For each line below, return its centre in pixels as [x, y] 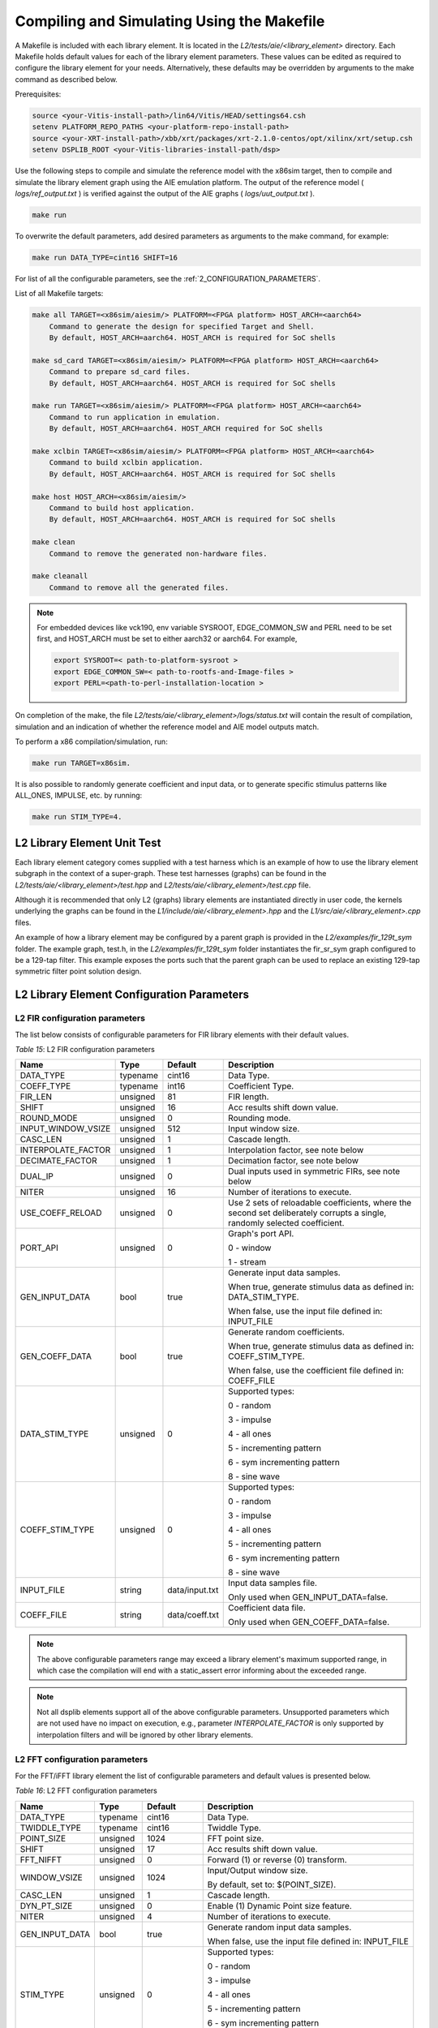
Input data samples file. [273, 1583]
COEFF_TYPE [45, 1086]
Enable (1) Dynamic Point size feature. [279, 1906]
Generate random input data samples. [279, 1927]
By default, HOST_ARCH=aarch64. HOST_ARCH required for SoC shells [186, 429]
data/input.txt [193, 1590]
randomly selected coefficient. [286, 1223]
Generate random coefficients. [286, 1332]
